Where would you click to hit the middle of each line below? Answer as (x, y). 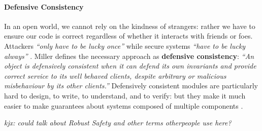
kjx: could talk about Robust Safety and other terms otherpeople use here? (118, 123)
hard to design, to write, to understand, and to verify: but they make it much (125, 95)
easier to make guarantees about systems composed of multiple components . (124, 105)
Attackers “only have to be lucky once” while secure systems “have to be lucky (125, 45)
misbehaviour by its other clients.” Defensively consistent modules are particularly (131, 86)
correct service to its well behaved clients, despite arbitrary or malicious (115, 75)
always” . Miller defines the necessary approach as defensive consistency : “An (129, 56)
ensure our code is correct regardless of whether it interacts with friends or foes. (128, 36)
